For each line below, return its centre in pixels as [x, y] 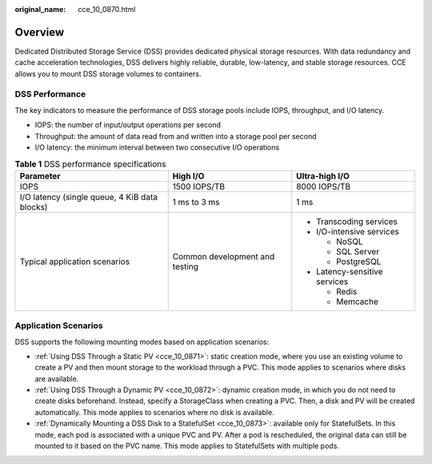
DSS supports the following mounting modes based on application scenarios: [142, 342]
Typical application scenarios [75, 262]
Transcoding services [357, 222]
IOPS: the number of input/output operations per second [128, 125]
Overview [40, 32]
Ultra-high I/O [323, 176]
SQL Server [358, 251]
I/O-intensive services [358, 231]
